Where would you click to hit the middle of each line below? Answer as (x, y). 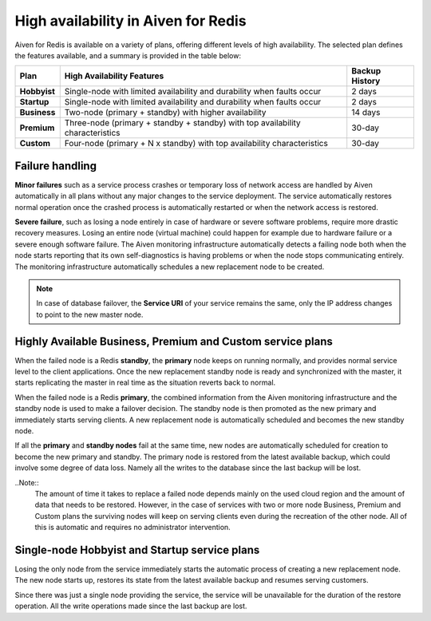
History (366, 81)
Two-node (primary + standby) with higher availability (165, 113)
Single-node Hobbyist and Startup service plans (137, 550)
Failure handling (56, 166)
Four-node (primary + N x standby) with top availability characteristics (196, 144)
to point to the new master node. (90, 314)
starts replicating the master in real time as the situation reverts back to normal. (145, 382)
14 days (366, 113)
